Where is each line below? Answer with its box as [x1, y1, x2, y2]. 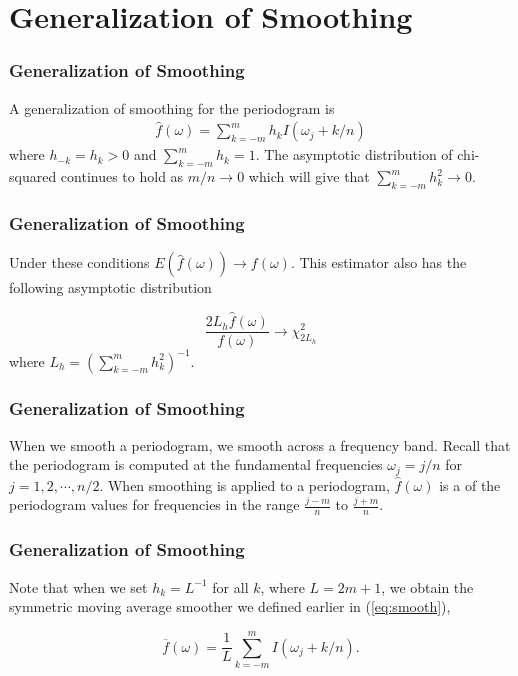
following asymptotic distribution [9, 277, 212, 298]
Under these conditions [9, 252, 150, 273]
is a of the [439, 474, 501, 495]
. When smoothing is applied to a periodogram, [99, 474, 390, 495]
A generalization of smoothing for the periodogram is [9, 97, 335, 118]
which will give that [248, 166, 370, 187]
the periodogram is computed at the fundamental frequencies [9, 454, 383, 475]
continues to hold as [60, 166, 184, 187]
